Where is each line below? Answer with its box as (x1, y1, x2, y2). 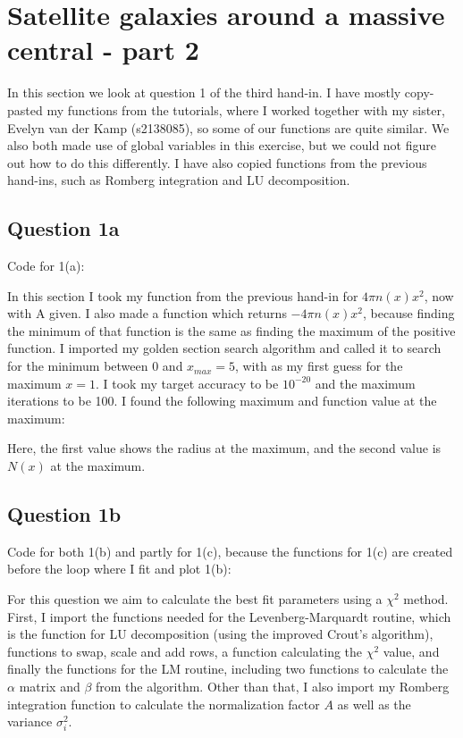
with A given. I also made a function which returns (7, 304, 287, 323)
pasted (7, 100, 43, 119)
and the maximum (315, 373, 416, 392)
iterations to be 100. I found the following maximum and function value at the (7, 391, 437, 410)
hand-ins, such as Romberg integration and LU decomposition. (7, 171, 350, 189)
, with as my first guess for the (234, 356, 403, 375)
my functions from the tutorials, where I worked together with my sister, (46, 100, 445, 119)
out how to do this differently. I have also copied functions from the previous (7, 153, 427, 172)
